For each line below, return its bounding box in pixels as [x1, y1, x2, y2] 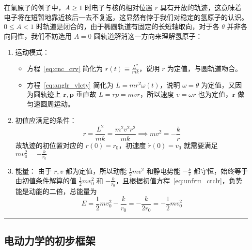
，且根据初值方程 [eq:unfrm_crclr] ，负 [115, 175, 236, 185]
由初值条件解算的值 [15, 175, 77, 185]
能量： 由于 [15, 166, 52, 176]
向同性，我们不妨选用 [4, 30, 72, 41]
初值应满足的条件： [15, 115, 77, 125]
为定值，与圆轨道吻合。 [167, 63, 242, 74]
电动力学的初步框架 [4, 233, 95, 248]
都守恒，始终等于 [193, 166, 248, 176]
